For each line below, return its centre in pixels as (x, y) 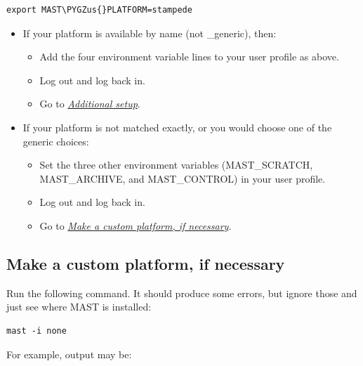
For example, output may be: (69, 354)
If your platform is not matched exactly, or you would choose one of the (177, 127)
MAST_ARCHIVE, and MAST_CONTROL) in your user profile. (183, 178)
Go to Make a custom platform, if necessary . (136, 225)
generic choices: (56, 141)
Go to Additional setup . (90, 104)
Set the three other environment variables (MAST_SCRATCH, (176, 165)
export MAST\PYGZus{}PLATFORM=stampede (99, 10)
